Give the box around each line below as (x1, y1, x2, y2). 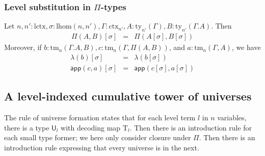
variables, (217, 112, 247, 122)
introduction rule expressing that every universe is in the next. (4, 142, 199, 152)
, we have (231, 42, 261, 53)
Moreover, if (4, 42, 42, 53)
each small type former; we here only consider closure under (4, 132, 191, 143)
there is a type (4, 122, 49, 133)
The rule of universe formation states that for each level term (4, 112, 196, 122)
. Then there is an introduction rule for (129, 122, 252, 133)
